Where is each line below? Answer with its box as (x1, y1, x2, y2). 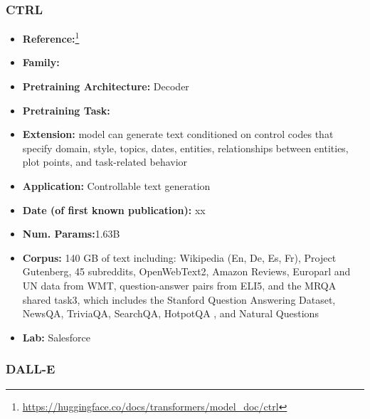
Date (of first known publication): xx (22, 202, 206, 217)
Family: (22, 55, 60, 70)
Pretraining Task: (22, 102, 110, 117)
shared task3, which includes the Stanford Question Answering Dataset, (22, 292, 336, 307)
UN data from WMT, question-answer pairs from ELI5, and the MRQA (22, 278, 337, 292)
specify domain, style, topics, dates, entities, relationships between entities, (22, 140, 349, 155)
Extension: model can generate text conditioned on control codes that (22, 127, 334, 142)
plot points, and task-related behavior (22, 154, 188, 169)
